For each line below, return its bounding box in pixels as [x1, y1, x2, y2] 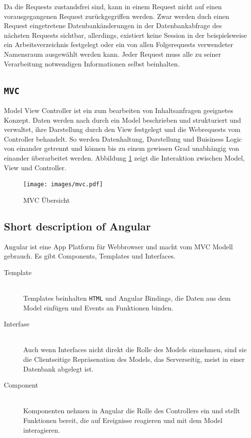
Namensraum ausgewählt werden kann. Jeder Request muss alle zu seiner [4, 49, 221, 59]
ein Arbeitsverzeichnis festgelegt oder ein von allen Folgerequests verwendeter [4, 39, 234, 49]
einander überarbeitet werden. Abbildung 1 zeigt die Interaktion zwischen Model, [4, 152, 245, 162]
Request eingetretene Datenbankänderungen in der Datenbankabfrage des [4, 20, 222, 31]
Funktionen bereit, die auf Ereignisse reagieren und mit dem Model [23, 415, 222, 425]
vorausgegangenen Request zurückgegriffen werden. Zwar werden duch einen [4, 11, 229, 21]
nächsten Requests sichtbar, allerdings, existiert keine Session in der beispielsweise [4, 30, 247, 40]
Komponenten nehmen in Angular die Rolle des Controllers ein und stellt [23, 406, 240, 416]
